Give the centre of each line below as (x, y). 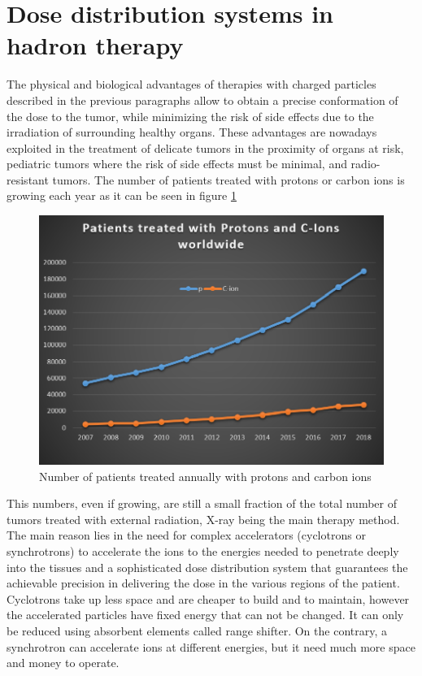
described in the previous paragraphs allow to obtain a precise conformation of (202, 100)
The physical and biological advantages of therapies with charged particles (191, 84)
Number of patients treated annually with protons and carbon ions (205, 476)
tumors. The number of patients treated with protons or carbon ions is (228, 179)
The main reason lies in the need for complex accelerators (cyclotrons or (186, 535)
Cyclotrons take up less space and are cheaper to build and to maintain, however (208, 598)
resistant (28, 179)
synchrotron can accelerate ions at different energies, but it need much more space (211, 646)
